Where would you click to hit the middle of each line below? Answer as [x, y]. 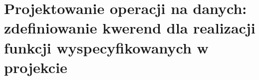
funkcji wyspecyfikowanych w [106, 47]
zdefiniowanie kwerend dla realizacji [130, 28]
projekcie [36, 67]
